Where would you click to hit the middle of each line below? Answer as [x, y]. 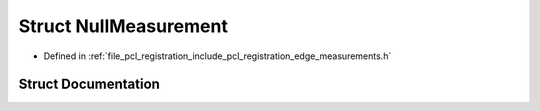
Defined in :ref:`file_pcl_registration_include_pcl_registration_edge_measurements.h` [217, 56]
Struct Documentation [89, 84]
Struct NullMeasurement [123, 26]
